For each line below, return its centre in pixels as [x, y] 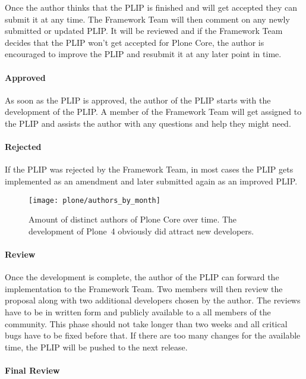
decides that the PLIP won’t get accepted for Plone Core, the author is [135, 42]
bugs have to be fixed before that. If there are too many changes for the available [153, 335]
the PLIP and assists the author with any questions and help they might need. [148, 123]
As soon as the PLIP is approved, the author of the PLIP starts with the [138, 100]
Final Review [32, 370]
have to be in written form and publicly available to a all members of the [138, 311]
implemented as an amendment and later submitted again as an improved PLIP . [151, 181]
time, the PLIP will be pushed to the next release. [96, 347]
